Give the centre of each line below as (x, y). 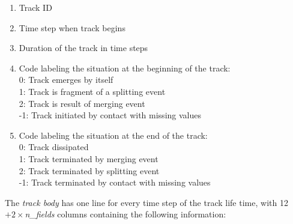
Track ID (35, 7)
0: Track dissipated (54, 147)
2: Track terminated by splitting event (89, 170)
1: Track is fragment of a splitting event (92, 91)
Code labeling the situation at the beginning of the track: (125, 68)
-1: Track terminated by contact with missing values (115, 182)
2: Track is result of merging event (82, 103)
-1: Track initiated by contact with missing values (110, 115)
